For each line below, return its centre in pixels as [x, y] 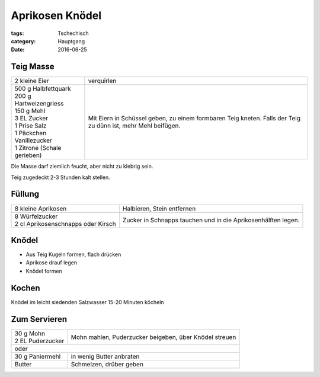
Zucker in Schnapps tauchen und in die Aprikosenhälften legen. [211, 220]
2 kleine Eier [32, 81]
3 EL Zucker [31, 119]
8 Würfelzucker [36, 216]
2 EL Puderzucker [39, 341]
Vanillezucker [33, 140]
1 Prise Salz [31, 126]
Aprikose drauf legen [51, 263]
